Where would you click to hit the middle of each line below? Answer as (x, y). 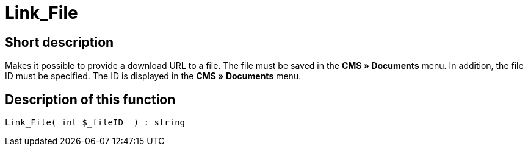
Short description (60, 42)
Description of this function (90, 99)
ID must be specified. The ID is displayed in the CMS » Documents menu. (153, 76)
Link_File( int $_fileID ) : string (95, 123)
